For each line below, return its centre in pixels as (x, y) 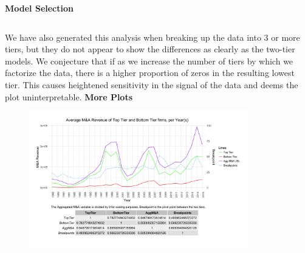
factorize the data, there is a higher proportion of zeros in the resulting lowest (150, 73)
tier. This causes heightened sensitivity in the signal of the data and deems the (152, 84)
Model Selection (39, 8)
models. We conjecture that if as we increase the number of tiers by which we (149, 61)
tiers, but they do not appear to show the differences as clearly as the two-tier (150, 49)
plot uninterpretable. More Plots (69, 96)
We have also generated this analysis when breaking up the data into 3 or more (152, 37)
